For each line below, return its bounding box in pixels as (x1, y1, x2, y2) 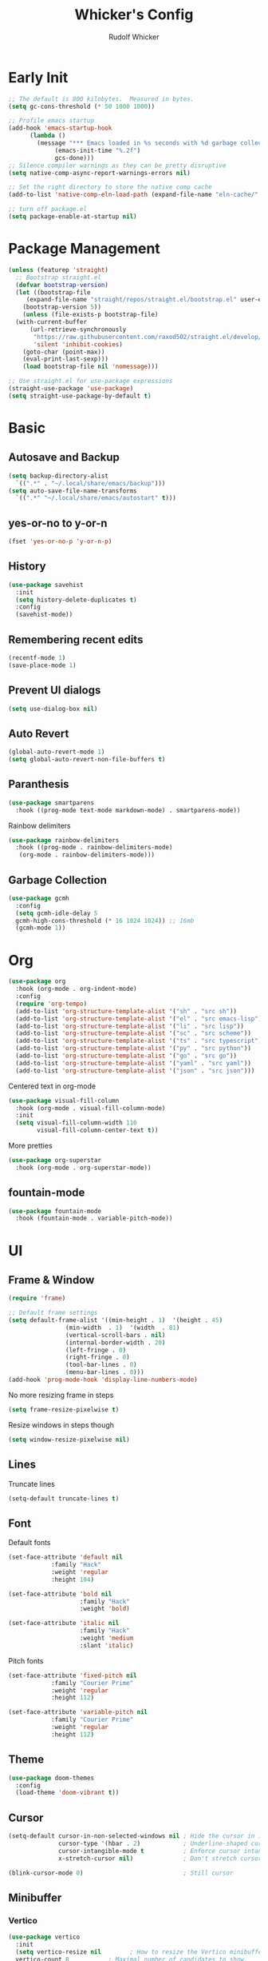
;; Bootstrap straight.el (15, 274, 102, 282)
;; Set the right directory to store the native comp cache (8, 183, 213, 191)
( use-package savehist (8, 581, 84, 589)
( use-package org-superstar (8, 1156, 102, 1164)
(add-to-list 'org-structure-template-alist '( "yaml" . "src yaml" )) (15, 1059, 251, 1067)
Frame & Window (8, 1273, 95, 1287)
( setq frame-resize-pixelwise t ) (8, 1405, 120, 1413)
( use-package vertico (8, 1933, 81, 1941)
